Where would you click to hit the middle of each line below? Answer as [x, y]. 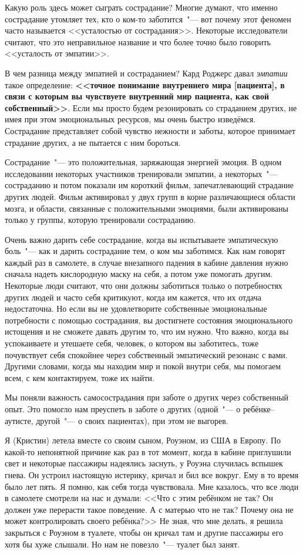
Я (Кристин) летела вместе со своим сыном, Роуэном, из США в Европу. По [143, 440]
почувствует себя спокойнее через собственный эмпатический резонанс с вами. [146, 354]
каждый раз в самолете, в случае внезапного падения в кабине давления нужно [147, 262]
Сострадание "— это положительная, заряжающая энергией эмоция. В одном [143, 162]
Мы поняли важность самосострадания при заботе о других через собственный [147, 397]
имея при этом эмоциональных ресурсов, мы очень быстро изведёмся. [130, 119]
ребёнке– [259, 409]
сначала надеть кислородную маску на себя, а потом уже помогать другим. [139, 274]
